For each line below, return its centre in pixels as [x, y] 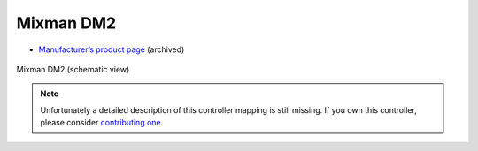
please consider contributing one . [102, 123]
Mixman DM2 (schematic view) [73, 69]
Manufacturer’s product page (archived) [112, 49]
